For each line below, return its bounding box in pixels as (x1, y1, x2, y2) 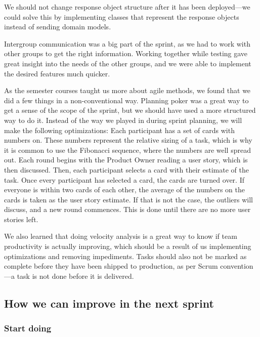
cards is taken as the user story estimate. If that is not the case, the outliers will (4, 194, 253, 204)
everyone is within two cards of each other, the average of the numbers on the (4, 184, 245, 195)
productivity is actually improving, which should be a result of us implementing (4, 241, 251, 251)
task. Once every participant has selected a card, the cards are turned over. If (4, 174, 244, 185)
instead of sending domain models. (4, 21, 111, 32)
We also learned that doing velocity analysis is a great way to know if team (4, 231, 237, 241)
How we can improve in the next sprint (4, 295, 214, 311)
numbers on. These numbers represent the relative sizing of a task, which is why (4, 135, 252, 145)
